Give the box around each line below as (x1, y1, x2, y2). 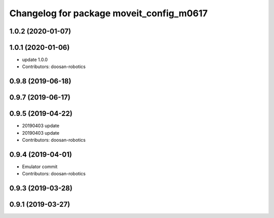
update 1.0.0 (22, 56, 48, 63)
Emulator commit (22, 164, 58, 170)
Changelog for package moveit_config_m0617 (9, 8, 208, 19)
